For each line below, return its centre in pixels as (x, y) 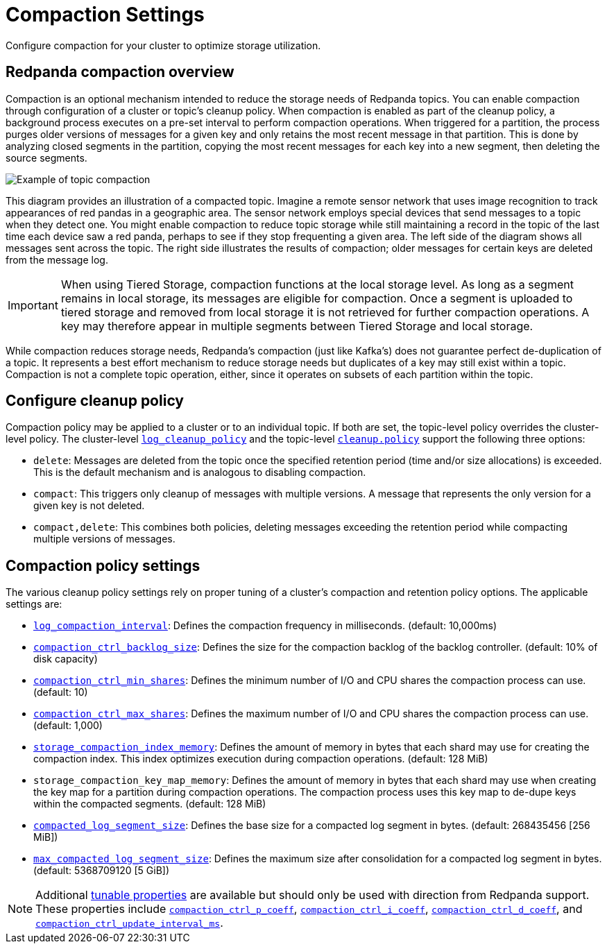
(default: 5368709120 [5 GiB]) (102, 871)
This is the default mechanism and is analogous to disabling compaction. (200, 472)
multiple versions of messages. (104, 539)
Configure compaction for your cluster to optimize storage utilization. (163, 45)
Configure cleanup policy (95, 401)
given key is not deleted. (89, 506)
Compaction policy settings (103, 565)
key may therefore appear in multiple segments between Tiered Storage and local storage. (297, 326)
